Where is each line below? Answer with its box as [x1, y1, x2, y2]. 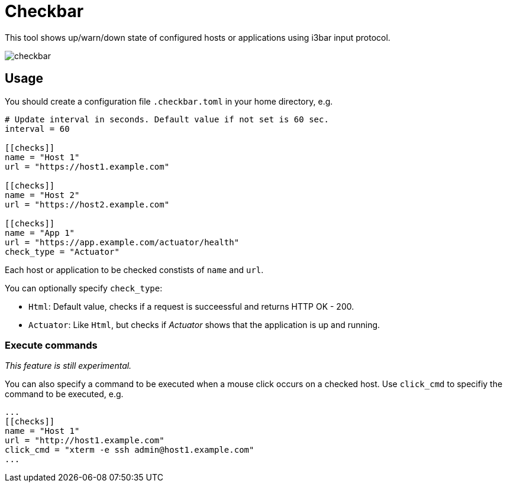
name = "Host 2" [5, 190, 80, 200]
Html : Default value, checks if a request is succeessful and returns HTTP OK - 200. [28, 301, 354, 311]
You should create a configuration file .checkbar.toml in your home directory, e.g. [5, 96, 333, 106]
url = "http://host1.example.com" [5, 436, 164, 446]
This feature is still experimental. [5, 361, 132, 371]
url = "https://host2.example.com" [5, 199, 170, 209]
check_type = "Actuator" [5, 246, 120, 257]
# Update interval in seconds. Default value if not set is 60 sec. [5, 114, 329, 124]
